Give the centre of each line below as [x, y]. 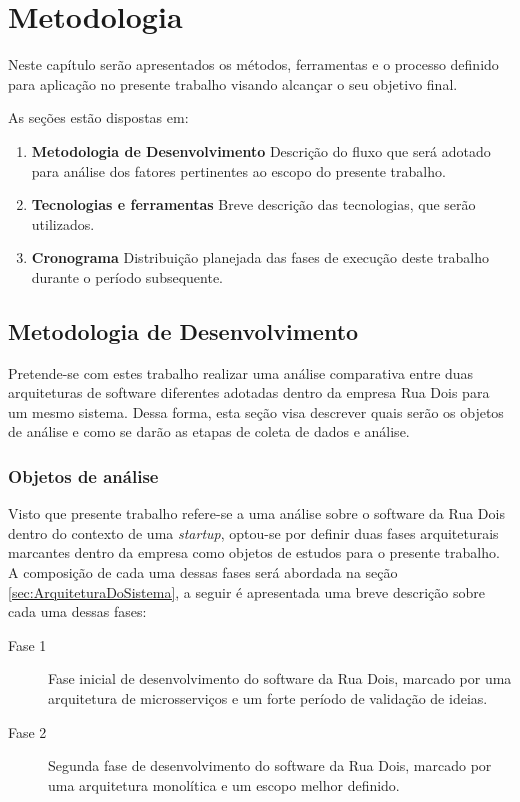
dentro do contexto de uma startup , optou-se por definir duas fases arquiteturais [253, 532]
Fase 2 [27, 731]
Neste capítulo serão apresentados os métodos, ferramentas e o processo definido [253, 64]
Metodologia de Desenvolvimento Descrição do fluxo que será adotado [261, 150]
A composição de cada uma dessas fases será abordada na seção [203, 572]
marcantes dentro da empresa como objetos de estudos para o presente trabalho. [254, 552]
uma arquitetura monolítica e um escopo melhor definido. [224, 784]
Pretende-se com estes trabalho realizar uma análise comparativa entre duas [241, 372]
